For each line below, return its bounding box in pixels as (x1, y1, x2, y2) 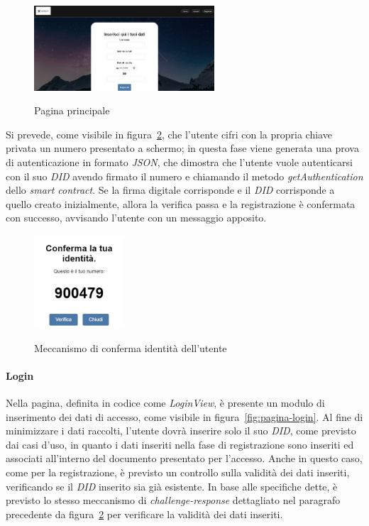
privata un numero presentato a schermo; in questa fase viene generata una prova (6, 141, 359, 155)
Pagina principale (34, 103, 110, 118)
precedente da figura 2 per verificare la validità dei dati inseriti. (6, 506, 283, 521)
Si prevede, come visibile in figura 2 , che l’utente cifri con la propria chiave (6, 126, 332, 141)
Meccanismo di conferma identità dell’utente (34, 340, 227, 355)
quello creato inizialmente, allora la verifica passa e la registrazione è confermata (6, 196, 356, 211)
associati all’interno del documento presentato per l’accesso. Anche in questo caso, (6, 451, 363, 466)
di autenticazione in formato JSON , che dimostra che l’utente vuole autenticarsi (6, 154, 353, 169)
